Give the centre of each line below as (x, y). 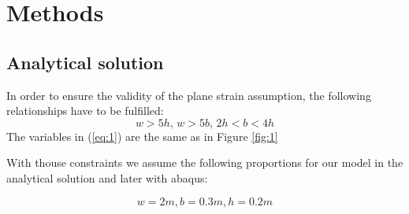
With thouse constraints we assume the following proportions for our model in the (205, 162)
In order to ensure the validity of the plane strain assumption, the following (189, 95)
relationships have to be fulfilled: (85, 111)
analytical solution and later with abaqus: (107, 177)
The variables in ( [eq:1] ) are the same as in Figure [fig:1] (142, 136)
